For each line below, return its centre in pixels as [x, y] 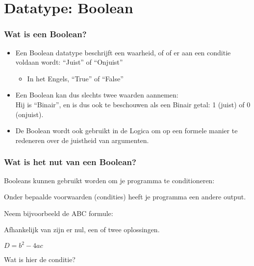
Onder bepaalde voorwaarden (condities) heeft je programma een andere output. [125, 197]
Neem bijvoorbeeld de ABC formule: [59, 213]
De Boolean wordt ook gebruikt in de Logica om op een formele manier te [127, 131]
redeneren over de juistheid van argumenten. [82, 140]
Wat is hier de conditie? [40, 259]
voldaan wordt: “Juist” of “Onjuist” [69, 62]
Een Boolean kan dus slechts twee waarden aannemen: [97, 95]
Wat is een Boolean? [45, 34]
